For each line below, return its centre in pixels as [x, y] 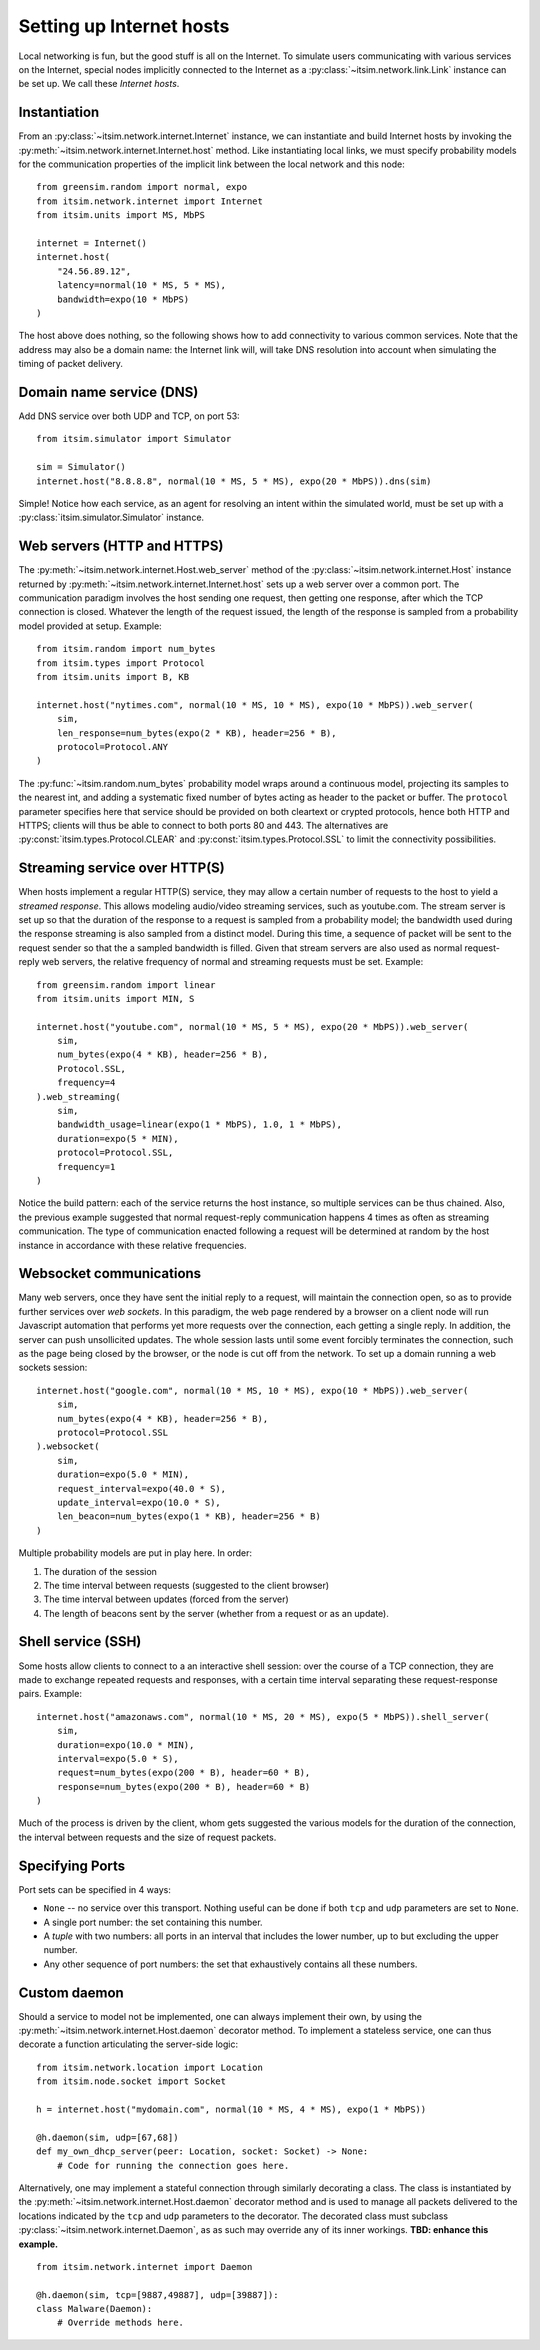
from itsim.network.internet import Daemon [144, 2266]
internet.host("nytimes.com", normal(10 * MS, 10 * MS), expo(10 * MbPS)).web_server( [255, 704]
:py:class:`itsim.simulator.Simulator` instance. [111, 517]
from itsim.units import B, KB [113, 676]
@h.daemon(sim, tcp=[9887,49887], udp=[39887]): [157, 2294]
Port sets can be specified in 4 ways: [95, 1889]
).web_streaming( [78, 1096]
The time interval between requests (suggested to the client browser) [186, 1585]
